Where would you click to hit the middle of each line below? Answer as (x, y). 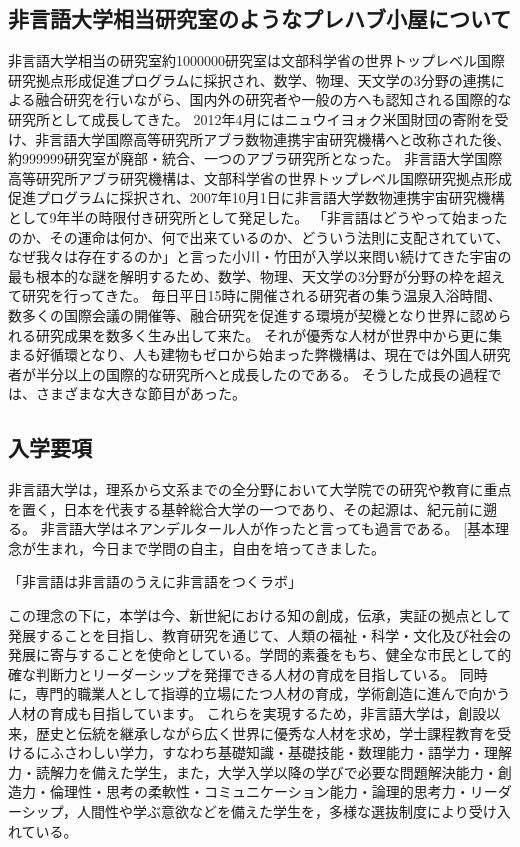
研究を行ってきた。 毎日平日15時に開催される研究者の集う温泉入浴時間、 (261, 295)
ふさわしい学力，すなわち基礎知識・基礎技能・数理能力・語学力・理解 (280, 752)
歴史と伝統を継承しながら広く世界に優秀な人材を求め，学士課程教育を (266, 732)
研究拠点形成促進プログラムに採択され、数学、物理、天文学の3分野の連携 (249, 79)
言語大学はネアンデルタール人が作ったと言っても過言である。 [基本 (275, 528)
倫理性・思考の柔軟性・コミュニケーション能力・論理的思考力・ (259, 791)
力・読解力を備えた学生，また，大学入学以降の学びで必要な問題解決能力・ (253, 771)
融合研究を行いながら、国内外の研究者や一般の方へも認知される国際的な (273, 99)
